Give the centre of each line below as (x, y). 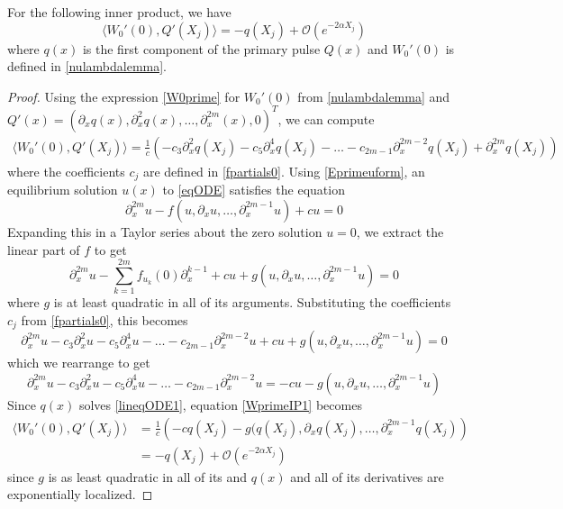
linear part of (44, 249)
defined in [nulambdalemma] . (87, 66)
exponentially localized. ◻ (80, 494)
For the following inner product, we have (119, 12)
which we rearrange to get (79, 363)
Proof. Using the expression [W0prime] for (124, 96)
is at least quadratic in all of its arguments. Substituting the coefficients (252, 302)
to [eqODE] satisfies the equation (254, 190)
